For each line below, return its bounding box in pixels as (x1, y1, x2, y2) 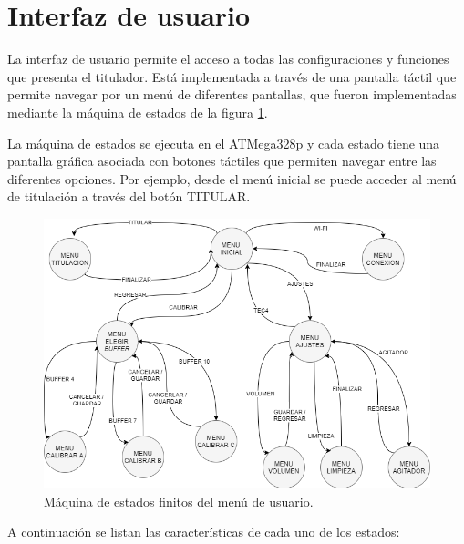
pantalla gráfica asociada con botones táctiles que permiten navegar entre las (7, 151, 437, 170)
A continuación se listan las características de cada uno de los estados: (7, 522, 400, 541)
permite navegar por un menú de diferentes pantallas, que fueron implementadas (7, 85, 457, 104)
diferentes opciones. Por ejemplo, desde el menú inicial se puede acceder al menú (7, 169, 457, 188)
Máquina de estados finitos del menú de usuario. (44, 491, 314, 510)
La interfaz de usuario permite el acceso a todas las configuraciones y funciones (7, 49, 449, 68)
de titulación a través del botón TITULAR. (7, 187, 251, 206)
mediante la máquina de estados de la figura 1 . (7, 102, 268, 121)
